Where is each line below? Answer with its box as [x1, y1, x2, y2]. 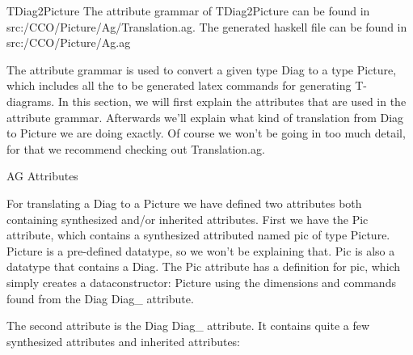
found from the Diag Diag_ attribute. [6, 289, 194, 306]
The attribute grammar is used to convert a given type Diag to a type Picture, [6, 61, 397, 78]
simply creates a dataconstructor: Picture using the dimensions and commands [6, 273, 396, 290]
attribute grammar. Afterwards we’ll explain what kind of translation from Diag [6, 108, 404, 125]
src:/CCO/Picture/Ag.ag [6, 34, 131, 51]
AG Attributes [6, 167, 78, 184]
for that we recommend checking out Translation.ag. [6, 140, 265, 157]
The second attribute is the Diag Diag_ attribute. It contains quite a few [6, 317, 370, 334]
